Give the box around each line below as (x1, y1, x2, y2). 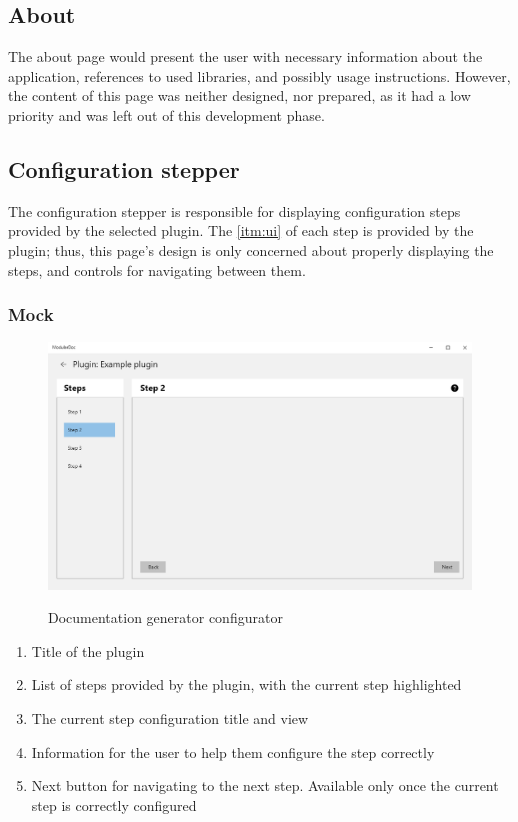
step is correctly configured (31, 794, 197, 815)
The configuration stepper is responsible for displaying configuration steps (8, 200, 461, 221)
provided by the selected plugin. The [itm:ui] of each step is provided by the (8, 220, 474, 241)
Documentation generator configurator (48, 607, 283, 628)
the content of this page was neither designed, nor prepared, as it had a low (8, 85, 471, 106)
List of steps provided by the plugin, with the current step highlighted (31, 674, 462, 695)
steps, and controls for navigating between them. (8, 259, 306, 280)
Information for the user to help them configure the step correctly (31, 741, 435, 762)
